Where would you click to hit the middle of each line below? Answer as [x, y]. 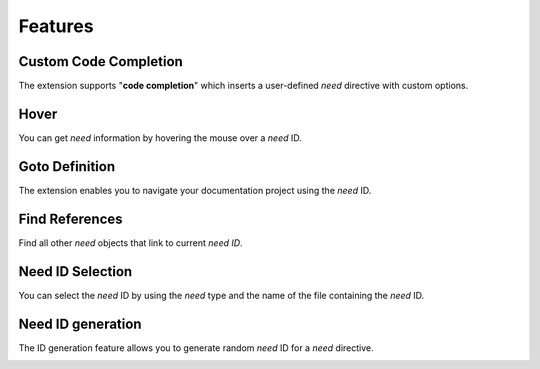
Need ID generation [80, 323]
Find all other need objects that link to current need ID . [131, 242]
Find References [71, 218]
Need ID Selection [75, 271]
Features [56, 26]
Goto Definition [66, 166]
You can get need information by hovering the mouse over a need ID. [160, 137]
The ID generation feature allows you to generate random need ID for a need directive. [196, 347]
